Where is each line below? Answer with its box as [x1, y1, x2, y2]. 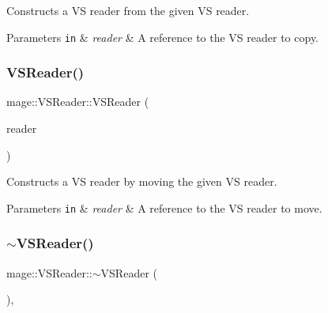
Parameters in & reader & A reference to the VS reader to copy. [6, 28, 319, 45]
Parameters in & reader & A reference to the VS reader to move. [6, 199, 322, 216]
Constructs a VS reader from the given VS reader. [6, 2, 250, 18]
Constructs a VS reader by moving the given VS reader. [6, 173, 277, 190]
